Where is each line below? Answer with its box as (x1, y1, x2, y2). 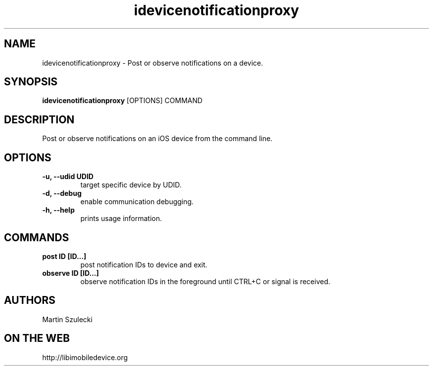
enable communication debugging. (80, 197, 194, 206)
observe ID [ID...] (42, 268, 99, 277)
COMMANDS (4, 231, 69, 244)
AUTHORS (4, 294, 56, 307)
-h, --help (42, 206, 75, 215)
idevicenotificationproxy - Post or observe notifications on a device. (42, 58, 263, 67)
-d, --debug (42, 189, 82, 198)
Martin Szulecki (42, 315, 93, 324)
